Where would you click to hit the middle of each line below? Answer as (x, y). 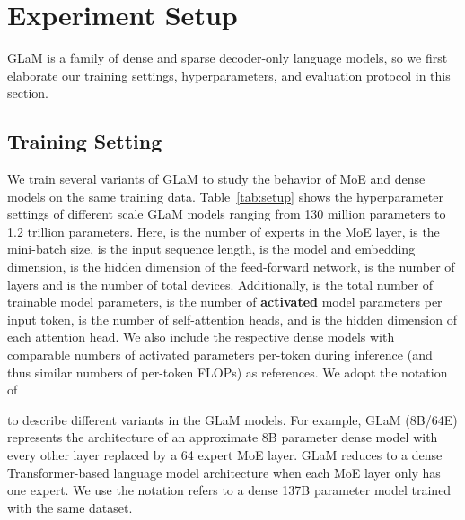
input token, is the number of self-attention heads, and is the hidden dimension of (232, 319)
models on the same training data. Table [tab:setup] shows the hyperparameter (225, 196)
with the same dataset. (70, 507)
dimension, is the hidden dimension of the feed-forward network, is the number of (231, 267)
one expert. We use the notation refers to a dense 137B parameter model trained (229, 490)
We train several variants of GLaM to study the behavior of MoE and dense (216, 179)
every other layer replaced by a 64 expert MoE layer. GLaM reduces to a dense (225, 455)
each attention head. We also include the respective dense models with (201, 337)
